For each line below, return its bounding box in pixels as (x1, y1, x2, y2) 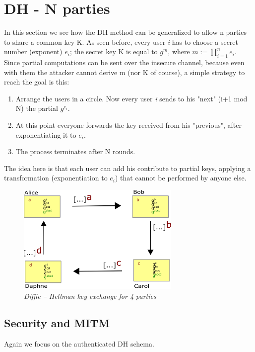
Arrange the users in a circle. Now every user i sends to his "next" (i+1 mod (15, 93, 248, 103)
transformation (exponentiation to (4, 173, 108, 183)
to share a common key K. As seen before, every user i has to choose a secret (4, 36, 238, 47)
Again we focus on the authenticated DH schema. (4, 338, 154, 349)
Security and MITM (4, 315, 110, 330)
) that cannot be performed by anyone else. (115, 173, 247, 183)
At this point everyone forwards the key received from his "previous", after (15, 120, 242, 130)
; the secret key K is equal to (69, 46, 158, 57)
